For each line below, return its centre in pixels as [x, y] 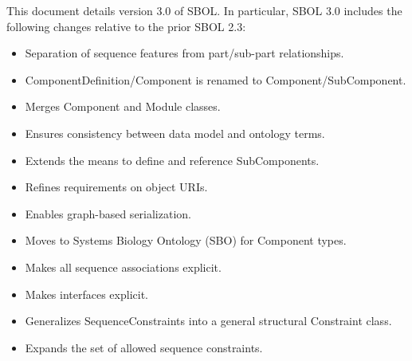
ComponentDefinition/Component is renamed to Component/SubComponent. [216, 79]
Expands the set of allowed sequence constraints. [144, 347]
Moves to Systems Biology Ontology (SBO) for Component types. [186, 240]
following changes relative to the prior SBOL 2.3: [126, 26]
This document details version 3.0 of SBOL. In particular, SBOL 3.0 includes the [204, 10]
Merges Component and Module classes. [123, 106]
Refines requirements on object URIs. [116, 187]
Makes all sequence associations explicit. [123, 267]
